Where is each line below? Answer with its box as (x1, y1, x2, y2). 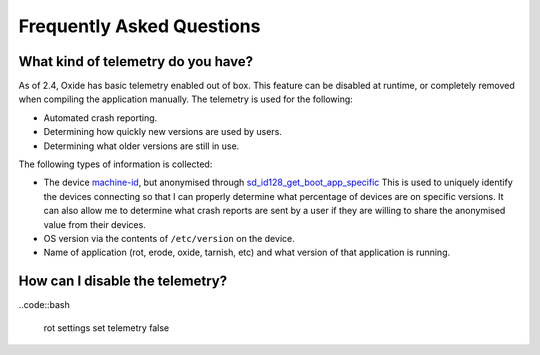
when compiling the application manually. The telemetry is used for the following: (18, 93, 354, 105)
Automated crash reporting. (43, 111, 158, 124)
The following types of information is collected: (18, 158, 213, 170)
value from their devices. (43, 218, 147, 230)
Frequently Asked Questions (18, 15, 261, 37)
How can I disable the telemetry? (18, 273, 228, 290)
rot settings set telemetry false (43, 321, 170, 334)
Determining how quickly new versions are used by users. (43, 126, 282, 138)
